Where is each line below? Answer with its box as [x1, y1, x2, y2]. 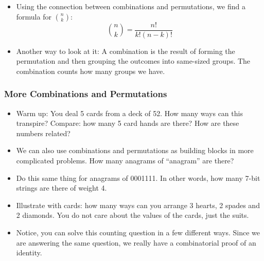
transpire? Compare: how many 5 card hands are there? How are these [16, 118, 239, 128]
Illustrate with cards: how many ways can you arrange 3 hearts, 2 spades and [16, 199, 260, 210]
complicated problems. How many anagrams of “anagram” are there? [16, 155, 234, 166]
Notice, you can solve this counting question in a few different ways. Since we [16, 227, 260, 237]
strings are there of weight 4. [16, 182, 107, 193]
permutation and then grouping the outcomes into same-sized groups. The [16, 55, 251, 66]
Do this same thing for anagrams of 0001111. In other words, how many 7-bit [16, 172, 260, 183]
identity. [16, 247, 42, 258]
